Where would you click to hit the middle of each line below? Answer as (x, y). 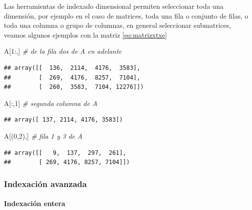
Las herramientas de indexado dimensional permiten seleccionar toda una (114, 6)
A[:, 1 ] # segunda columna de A (51, 103)
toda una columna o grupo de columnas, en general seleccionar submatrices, (117, 25)
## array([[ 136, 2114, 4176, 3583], (72, 68)
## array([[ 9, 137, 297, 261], (65, 153)
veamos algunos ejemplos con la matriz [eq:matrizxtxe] (85, 34)
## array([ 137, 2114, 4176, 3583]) (63, 120)
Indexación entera (35, 203)
